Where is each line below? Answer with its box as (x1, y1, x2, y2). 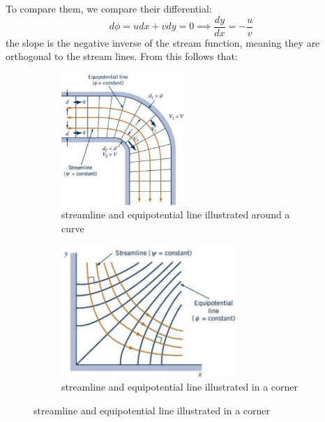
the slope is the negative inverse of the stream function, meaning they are (6, 35, 320, 50)
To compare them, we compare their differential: (6, 1, 212, 15)
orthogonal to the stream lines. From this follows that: (6, 49, 238, 63)
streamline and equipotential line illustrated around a (61, 207, 290, 222)
